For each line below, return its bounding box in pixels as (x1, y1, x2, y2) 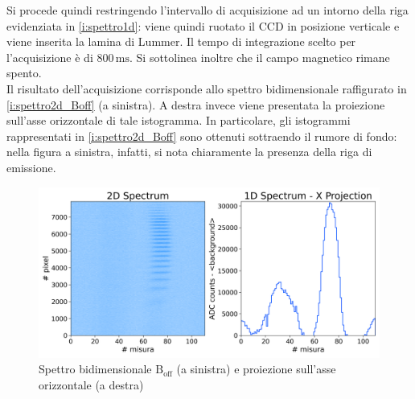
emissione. (6, 158, 56, 175)
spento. (6, 64, 42, 81)
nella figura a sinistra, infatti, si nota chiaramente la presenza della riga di (6, 143, 372, 160)
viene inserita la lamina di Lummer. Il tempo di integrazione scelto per (6, 33, 356, 50)
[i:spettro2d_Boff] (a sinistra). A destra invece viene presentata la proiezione (6, 96, 385, 113)
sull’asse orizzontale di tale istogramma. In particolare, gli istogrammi (6, 112, 351, 129)
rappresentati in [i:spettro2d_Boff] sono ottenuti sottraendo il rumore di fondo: (6, 127, 397, 144)
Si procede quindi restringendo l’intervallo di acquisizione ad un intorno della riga (6, 2, 409, 18)
